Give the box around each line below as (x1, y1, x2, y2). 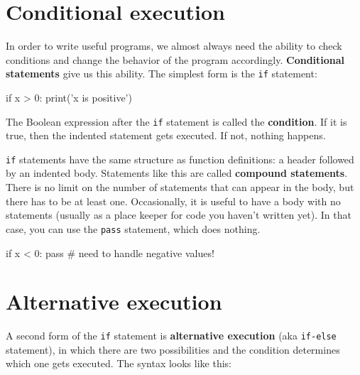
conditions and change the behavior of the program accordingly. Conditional (6, 52, 345, 67)
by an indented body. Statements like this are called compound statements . (6, 165, 348, 180)
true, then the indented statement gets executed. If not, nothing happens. (6, 128, 326, 143)
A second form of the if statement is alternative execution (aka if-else (6, 328, 337, 343)
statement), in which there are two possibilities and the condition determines (6, 342, 340, 357)
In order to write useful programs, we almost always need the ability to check (6, 38, 342, 53)
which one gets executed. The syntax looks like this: (6, 356, 231, 371)
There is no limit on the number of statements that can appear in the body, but (6, 180, 354, 195)
